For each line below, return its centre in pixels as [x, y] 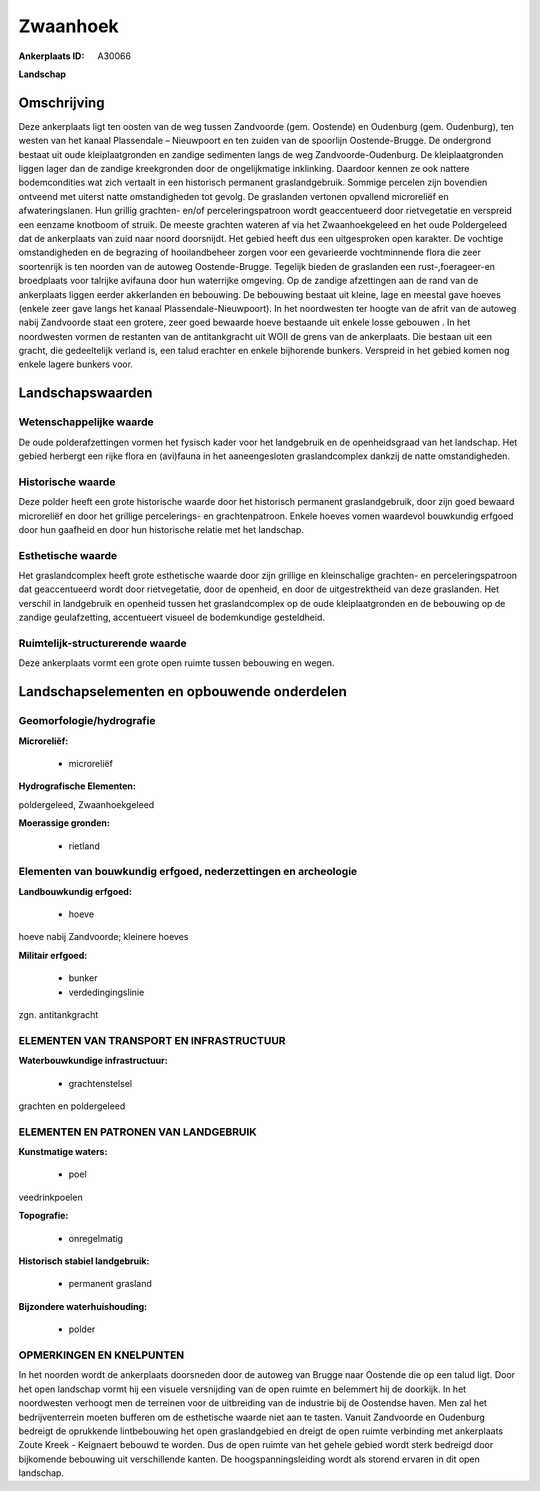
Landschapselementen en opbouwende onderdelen [182, 691]
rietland [84, 846]
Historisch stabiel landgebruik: [84, 1261]
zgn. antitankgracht [58, 1014]
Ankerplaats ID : [51, 56]
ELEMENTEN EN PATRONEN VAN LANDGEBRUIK [137, 1132]
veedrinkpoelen [51, 1197]
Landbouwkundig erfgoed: [75, 891]
